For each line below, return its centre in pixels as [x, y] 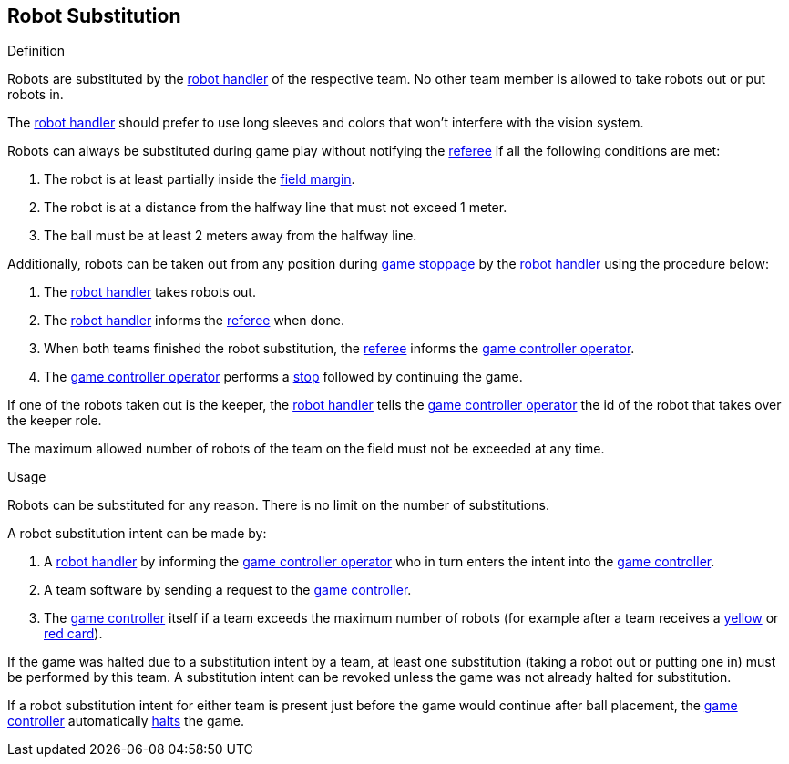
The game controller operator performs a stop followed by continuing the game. [283, 377]
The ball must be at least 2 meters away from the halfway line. [231, 236]
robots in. [36, 95]
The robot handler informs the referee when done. [194, 321]
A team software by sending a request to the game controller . [228, 590]
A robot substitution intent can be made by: [137, 534]
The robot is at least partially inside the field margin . [200, 179]
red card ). [73, 634]
